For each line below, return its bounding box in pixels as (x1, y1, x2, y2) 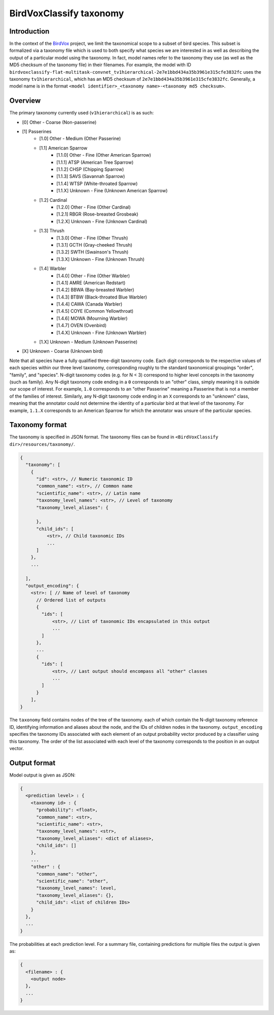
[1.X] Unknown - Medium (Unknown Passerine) (39, 339, 138, 345)
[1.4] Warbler (39, 265, 66, 272)
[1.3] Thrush (39, 228, 64, 234)
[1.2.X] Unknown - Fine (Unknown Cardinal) (56, 218, 148, 224)
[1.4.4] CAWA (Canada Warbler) (56, 301, 123, 307)
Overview (9, 97, 41, 105)
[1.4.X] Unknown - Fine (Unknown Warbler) (56, 330, 147, 336)
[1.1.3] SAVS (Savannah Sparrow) (56, 173, 125, 180)
